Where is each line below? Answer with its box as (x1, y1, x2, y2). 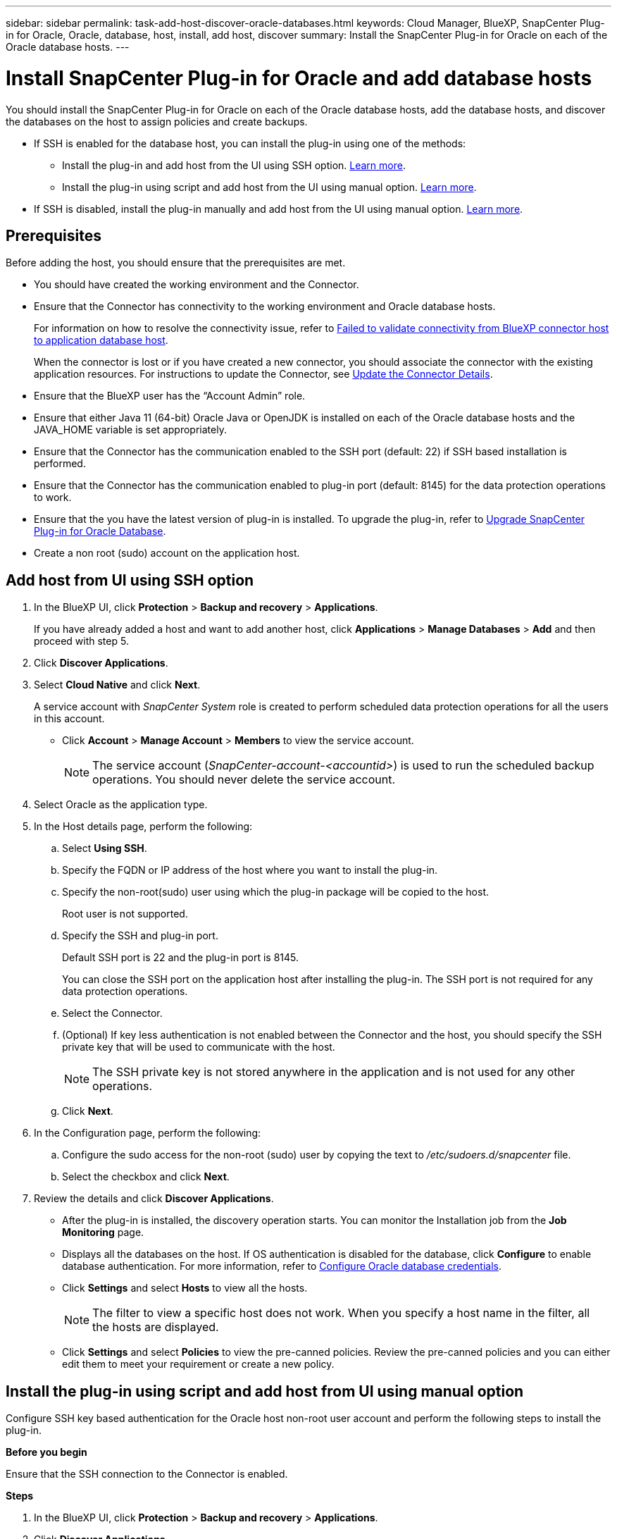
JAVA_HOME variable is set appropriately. (34, 424, 227, 436)
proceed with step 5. (34, 635, 129, 648)
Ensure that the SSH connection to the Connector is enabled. (6, 1468, 288, 1481)
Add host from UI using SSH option (6, 571, 254, 589)
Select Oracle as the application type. (34, 798, 208, 811)
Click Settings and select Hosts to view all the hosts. (62, 1282, 308, 1294)
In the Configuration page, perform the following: (34, 1127, 261, 1139)
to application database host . (34, 334, 168, 347)
